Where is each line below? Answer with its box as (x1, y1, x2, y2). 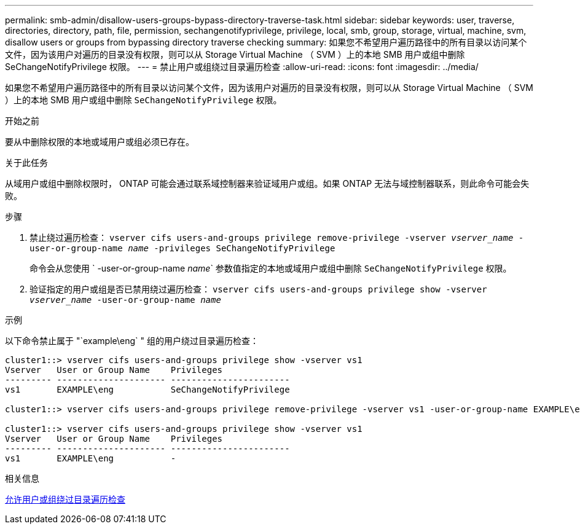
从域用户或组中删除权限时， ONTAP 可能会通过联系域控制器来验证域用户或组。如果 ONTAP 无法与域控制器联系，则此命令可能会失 (5, 178, 530, 189)
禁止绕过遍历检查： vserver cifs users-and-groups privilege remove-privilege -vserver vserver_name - (29, 232, 524, 243)
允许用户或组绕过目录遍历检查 (5, 494, 125, 504)
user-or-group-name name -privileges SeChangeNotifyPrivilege (29, 243, 335, 253)
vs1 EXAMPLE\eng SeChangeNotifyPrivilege (5, 385, 290, 394)
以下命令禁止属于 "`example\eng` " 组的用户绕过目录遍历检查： (5, 335, 259, 346)
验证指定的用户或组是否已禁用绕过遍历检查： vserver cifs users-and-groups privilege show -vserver (29, 284, 487, 294)
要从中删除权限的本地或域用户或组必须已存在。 (5, 136, 194, 147)
